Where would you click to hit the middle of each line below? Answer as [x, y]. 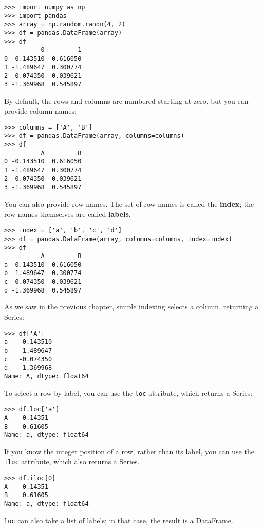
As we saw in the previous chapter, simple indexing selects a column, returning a [131, 307]
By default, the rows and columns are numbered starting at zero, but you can [126, 101]
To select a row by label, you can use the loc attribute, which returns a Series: [128, 393]
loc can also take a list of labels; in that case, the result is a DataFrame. [119, 520]
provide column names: [40, 111]
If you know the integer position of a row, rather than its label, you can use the [129, 451]
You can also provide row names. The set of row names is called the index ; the [129, 204]
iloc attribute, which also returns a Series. [72, 461]
